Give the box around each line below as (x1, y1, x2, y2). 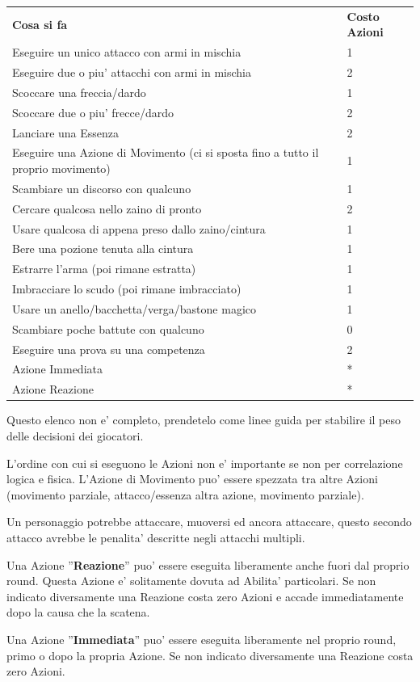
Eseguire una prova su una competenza (12, 340, 205, 357)
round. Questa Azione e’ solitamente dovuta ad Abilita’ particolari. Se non (6, 572, 376, 589)
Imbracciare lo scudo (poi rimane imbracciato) (12, 280, 241, 297)
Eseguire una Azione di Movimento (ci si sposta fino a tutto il (12, 144, 319, 161)
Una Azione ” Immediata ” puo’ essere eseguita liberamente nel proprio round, (6, 630, 397, 647)
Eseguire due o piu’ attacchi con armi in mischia (12, 64, 251, 81)
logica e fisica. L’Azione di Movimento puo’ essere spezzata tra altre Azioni (6, 470, 378, 487)
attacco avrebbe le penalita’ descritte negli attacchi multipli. (6, 528, 305, 545)
